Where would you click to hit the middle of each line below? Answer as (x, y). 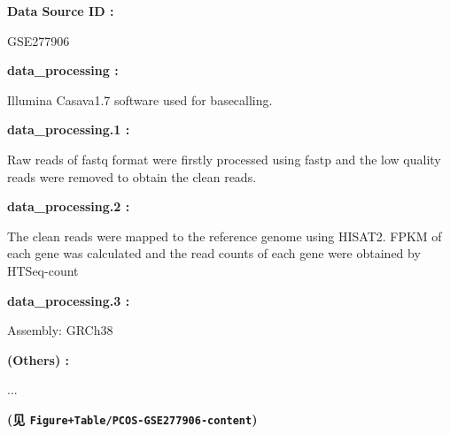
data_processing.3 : (69, 300)
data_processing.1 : (69, 129)
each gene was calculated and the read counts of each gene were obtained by (214, 253)
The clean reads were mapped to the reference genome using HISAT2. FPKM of (225, 236)
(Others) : (39, 359)
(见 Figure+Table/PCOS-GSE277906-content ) (132, 419)
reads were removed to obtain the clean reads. (132, 176)
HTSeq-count (43, 270)
